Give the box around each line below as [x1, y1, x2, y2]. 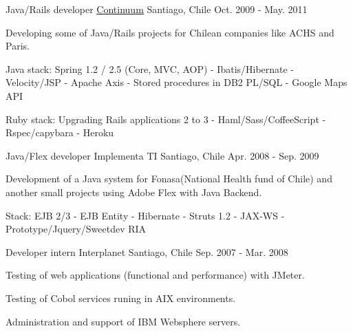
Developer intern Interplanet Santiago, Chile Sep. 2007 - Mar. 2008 [6, 244, 288, 259]
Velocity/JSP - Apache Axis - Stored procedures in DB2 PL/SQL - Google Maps [6, 75, 347, 89]
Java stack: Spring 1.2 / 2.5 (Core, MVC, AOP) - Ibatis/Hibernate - [6, 61, 295, 76]
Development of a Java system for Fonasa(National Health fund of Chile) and [6, 171, 332, 186]
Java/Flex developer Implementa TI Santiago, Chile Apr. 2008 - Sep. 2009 [6, 148, 319, 162]
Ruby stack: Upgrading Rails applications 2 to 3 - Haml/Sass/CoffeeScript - [6, 111, 326, 126]
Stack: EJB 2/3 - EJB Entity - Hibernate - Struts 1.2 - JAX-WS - [6, 208, 285, 222]
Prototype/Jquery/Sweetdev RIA [6, 222, 147, 236]
